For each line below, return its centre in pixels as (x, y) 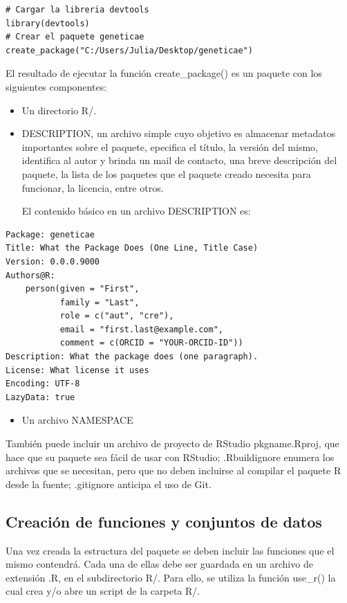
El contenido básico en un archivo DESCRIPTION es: (136, 211)
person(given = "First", (82, 289)
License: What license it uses (77, 370)
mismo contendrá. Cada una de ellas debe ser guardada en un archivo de (159, 564)
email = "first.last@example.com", (141, 329)
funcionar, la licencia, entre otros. (93, 187)
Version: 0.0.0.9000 (53, 261)
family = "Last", (100, 302)
